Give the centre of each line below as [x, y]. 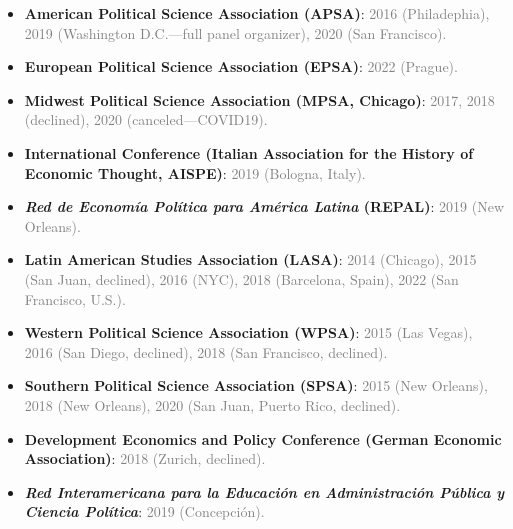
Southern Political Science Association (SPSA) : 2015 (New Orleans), [256, 385]
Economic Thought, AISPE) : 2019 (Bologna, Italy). [195, 172]
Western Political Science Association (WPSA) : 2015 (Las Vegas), [248, 332]
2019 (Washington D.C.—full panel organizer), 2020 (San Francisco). [235, 32]
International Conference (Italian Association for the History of [249, 152]
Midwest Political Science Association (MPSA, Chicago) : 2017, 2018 [259, 99]
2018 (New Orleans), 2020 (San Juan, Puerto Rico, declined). [212, 404]
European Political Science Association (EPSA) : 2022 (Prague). [241, 66]
